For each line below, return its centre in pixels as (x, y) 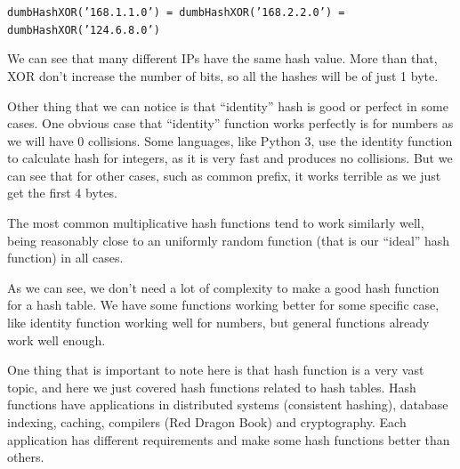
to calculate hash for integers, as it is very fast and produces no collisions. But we (230, 158)
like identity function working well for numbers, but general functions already (218, 323)
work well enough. (56, 340)
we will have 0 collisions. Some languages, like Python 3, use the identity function (230, 140)
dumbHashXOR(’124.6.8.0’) (84, 30)
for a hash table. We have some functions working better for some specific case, (223, 305)
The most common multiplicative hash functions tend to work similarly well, (216, 223)
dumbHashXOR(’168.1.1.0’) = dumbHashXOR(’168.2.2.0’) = (176, 12)
